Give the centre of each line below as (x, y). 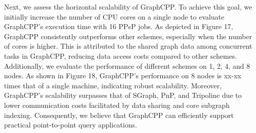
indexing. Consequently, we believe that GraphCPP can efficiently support (119, 115)
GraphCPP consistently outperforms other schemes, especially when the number (128, 36)
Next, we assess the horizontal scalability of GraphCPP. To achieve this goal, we (128, 7)
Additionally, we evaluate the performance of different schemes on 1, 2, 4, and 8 (127, 65)
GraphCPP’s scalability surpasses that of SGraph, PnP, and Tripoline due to (123, 95)
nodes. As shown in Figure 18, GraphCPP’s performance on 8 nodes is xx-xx (123, 76)
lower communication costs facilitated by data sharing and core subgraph (117, 105)
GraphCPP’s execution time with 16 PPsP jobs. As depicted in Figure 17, (119, 26)
